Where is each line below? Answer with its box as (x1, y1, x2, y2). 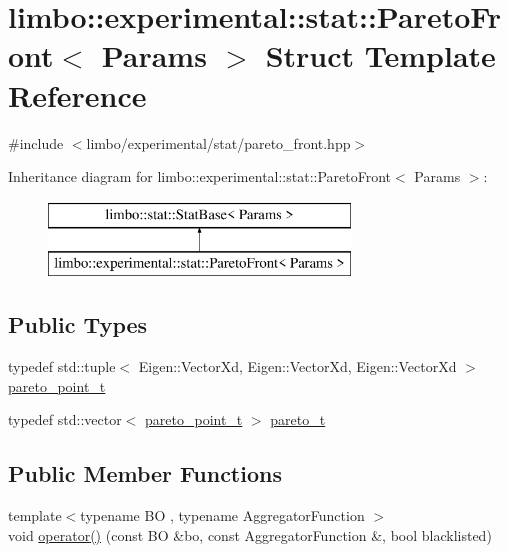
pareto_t (270, 409, 326, 430)
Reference (8, 74, 147, 115)
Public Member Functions (8, 458, 282, 489)
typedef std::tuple (8, 356, 116, 377)
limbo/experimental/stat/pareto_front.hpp (86, 132, 351, 153)
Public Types (8, 309, 148, 340)
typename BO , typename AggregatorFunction (80, 505, 365, 526)
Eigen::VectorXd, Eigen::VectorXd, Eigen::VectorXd (138, 356, 457, 377)
